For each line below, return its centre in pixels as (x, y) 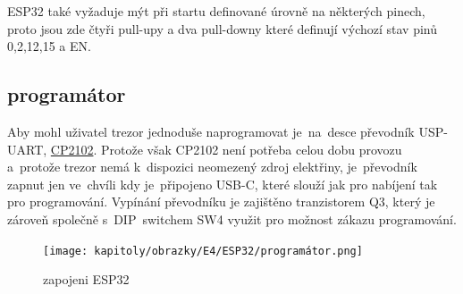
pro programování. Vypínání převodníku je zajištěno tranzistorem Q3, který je (221, 202)
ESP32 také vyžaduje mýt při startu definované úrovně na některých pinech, (216, 11)
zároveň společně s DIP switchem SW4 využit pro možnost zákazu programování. (232, 218)
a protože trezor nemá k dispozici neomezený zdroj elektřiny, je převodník (212, 167)
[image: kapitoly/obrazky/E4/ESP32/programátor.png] (203, 251)
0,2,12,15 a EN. (49, 46)
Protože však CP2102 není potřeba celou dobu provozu (252, 149)
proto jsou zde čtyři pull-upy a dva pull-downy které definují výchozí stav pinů (222, 28)
